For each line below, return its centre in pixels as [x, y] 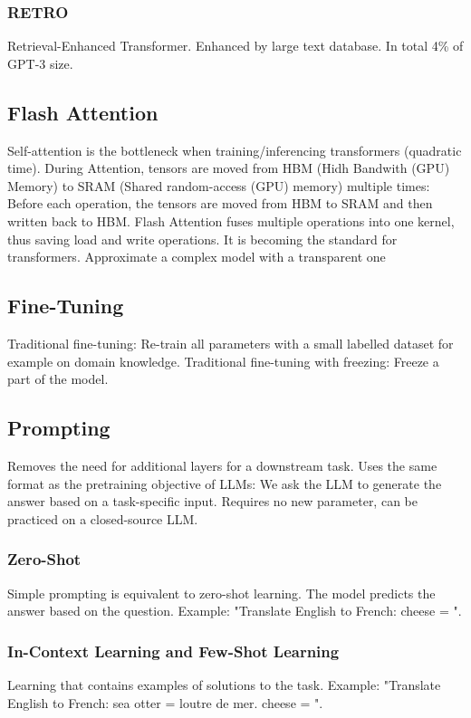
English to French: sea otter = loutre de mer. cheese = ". [165, 702]
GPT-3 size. [40, 63]
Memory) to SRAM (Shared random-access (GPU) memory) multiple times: [219, 185]
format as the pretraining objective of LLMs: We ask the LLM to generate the [225, 483]
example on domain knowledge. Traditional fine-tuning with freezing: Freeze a [223, 361]
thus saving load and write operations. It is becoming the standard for [202, 239]
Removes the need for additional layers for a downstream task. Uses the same [222, 465]
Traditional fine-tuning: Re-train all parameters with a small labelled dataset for [231, 343]
